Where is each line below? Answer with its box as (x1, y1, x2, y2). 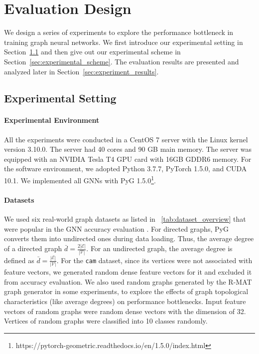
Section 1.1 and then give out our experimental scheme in (4, 46, 181, 57)
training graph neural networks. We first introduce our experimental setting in (4, 36, 243, 47)
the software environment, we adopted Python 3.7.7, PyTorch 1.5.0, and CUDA (4, 163, 247, 174)
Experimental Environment (4, 115, 100, 125)
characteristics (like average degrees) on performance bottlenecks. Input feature (4, 296, 246, 306)
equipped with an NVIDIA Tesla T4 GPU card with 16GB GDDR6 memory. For (4, 153, 252, 164)
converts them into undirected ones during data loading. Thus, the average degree (4, 233, 254, 244)
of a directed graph (4, 243, 62, 254)
